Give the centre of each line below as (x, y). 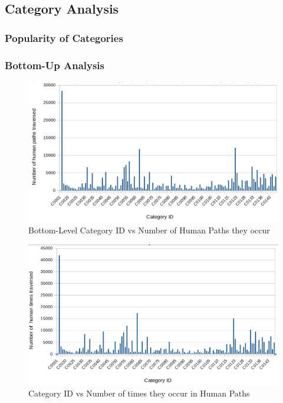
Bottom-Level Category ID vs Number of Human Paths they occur (149, 230)
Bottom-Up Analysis (55, 65)
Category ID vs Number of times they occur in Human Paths (139, 393)
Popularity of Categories (64, 38)
